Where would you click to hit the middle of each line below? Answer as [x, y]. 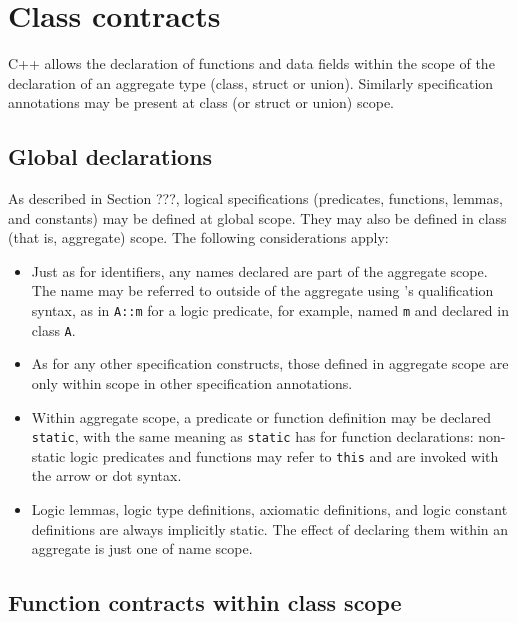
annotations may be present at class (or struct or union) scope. [201, 102]
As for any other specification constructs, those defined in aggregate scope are [270, 363]
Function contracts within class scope [205, 602]
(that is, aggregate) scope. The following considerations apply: [198, 237]
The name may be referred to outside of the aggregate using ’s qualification [262, 290]
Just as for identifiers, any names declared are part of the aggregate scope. [259, 270]
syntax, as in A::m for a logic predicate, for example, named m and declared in [270, 310]
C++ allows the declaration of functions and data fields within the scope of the [251, 63]
